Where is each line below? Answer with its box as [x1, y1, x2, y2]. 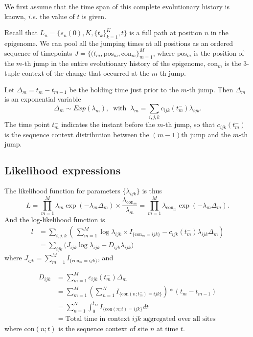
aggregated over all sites [143, 315, 216, 322]
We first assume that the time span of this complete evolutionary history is [4, 1, 230, 11]
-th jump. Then [186, 84, 233, 94]
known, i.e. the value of [4, 11, 75, 21]
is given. [82, 11, 107, 21]
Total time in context [65, 315, 130, 322]
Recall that [4, 27, 38, 38]
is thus [142, 185, 162, 195]
